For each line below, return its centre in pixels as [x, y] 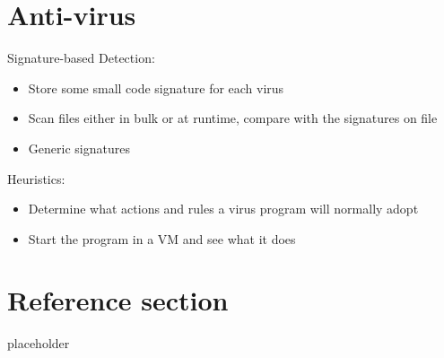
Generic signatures [79, 148]
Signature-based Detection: [81, 58]
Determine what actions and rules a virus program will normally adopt [223, 209]
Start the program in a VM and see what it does [162, 238]
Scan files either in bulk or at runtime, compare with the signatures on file [233, 118]
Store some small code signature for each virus [156, 87]
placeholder [39, 343]
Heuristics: [36, 178]
